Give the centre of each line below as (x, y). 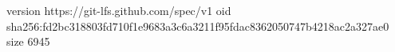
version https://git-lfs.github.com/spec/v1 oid (119, 10)
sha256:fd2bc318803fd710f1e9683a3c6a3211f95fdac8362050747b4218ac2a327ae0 (198, 26)
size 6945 (28, 41)
